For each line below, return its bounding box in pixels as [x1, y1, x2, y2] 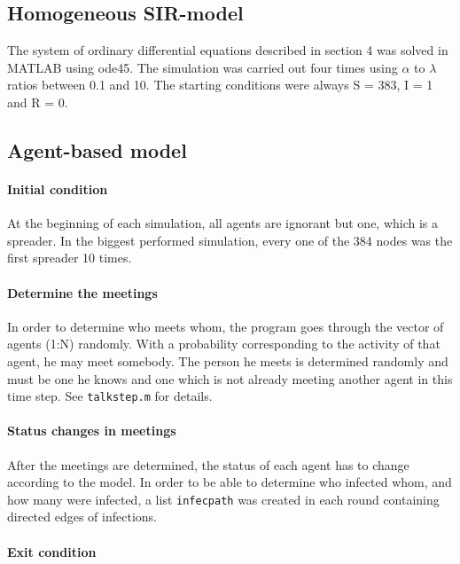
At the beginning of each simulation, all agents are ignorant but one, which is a [7, 214, 439, 232]
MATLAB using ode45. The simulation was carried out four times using [7, 58, 398, 76]
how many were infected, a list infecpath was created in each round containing [7, 490, 440, 508]
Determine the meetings [7, 283, 158, 302]
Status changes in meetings [7, 421, 176, 440]
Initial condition [7, 179, 108, 198]
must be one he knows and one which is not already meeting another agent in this [7, 369, 453, 388]
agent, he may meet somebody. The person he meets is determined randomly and [7, 351, 448, 370]
